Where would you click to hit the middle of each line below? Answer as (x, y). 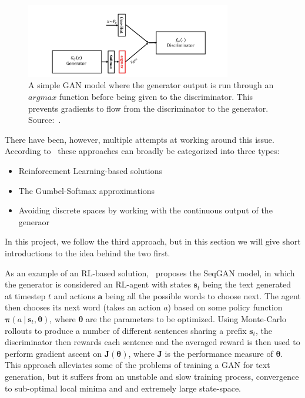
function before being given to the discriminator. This (156, 97)
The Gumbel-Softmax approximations (87, 190)
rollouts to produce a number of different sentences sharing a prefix (126, 330)
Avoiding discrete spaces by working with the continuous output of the (145, 210)
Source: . (45, 120)
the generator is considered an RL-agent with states (98, 284)
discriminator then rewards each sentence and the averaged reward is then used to (152, 342)
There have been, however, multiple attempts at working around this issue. (140, 139)
